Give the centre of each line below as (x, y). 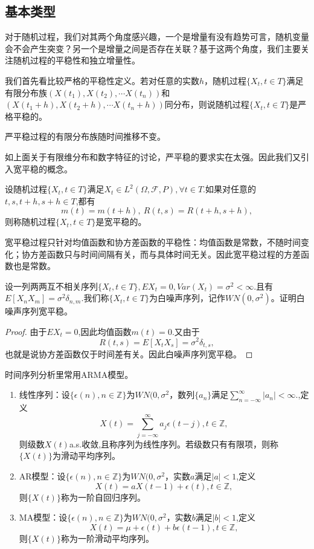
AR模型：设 (42, 476)
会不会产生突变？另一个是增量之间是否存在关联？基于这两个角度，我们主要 (153, 48)
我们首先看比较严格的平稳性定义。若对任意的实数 (102, 80)
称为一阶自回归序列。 (103, 497)
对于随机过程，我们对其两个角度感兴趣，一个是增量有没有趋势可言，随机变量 (157, 37)
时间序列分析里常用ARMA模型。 (69, 374)
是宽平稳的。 (121, 222)
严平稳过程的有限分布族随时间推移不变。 (85, 136)
